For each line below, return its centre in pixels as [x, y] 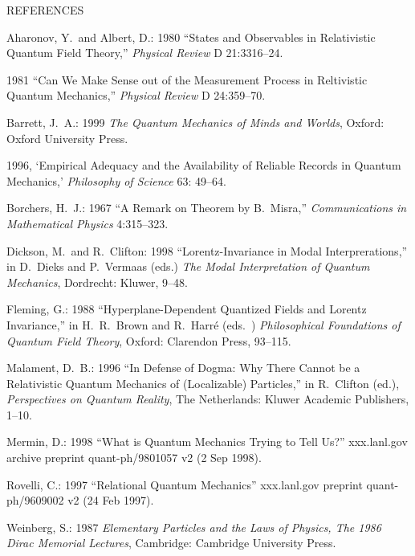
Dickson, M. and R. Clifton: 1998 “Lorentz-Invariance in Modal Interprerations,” [207, 250]
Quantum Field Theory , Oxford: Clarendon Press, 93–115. [149, 340]
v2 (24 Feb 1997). [111, 500]
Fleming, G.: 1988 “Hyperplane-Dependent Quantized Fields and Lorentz [187, 309]
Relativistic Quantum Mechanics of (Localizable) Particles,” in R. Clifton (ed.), [203, 383]
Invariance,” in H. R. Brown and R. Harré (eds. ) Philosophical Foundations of [203, 324]
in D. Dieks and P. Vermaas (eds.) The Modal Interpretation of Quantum [188, 266]
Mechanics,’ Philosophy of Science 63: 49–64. [116, 180]
